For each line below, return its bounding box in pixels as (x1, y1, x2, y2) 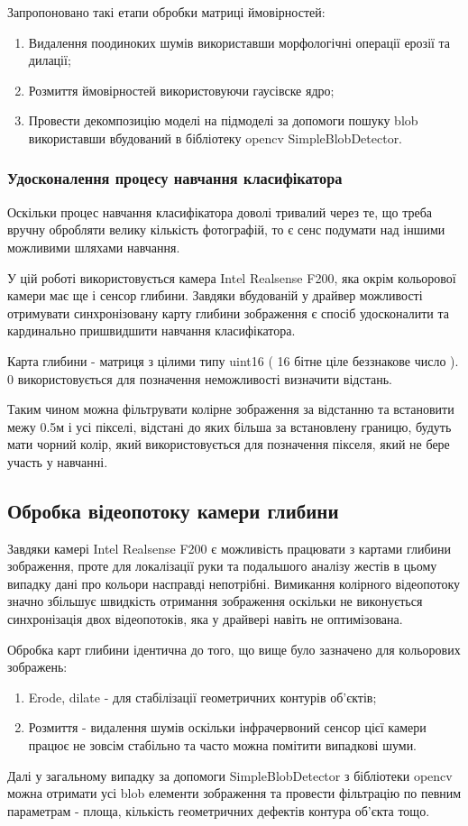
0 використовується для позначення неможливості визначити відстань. (7, 369, 392, 388)
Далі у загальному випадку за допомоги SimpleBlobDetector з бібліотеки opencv (7, 766, 453, 785)
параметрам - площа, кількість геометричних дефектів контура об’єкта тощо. (7, 801, 430, 820)
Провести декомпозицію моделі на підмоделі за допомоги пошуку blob (28, 111, 418, 130)
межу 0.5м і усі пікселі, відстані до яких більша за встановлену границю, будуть (7, 417, 452, 436)
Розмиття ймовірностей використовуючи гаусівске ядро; (28, 80, 335, 99)
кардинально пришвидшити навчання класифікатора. (7, 321, 296, 340)
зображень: (7, 657, 68, 676)
